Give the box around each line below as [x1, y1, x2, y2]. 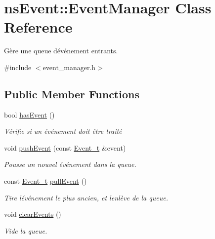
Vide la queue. [4, 225, 47, 236]
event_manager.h [43, 62, 96, 72]
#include [4, 62, 32, 72]
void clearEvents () [4, 209, 61, 219]
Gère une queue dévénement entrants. [4, 45, 118, 56]
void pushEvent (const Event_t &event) [4, 142, 126, 153]
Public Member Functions [4, 86, 139, 101]
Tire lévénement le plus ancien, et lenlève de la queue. [4, 192, 168, 202]
